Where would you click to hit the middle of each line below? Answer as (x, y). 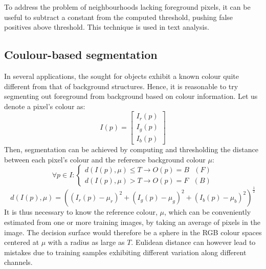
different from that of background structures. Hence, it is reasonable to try (121, 86)
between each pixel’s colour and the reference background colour (105, 159)
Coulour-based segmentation (81, 55)
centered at (22, 242)
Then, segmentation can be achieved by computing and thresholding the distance (131, 149)
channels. (18, 262)
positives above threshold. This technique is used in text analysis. (107, 27)
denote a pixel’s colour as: (45, 106)
